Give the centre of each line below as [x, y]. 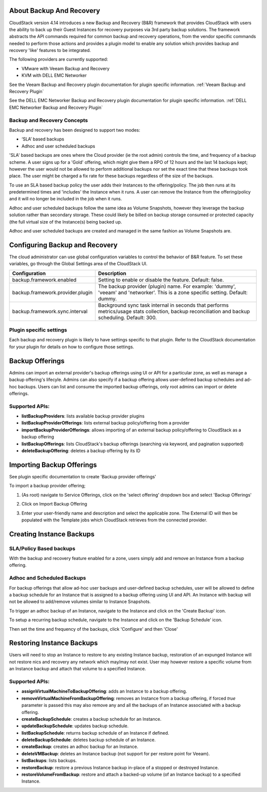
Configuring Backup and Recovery [64, 245]
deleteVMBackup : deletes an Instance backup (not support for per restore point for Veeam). [116, 753]
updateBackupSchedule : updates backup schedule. [75, 726]
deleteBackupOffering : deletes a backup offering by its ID [81, 451]
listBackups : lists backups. [49, 761]
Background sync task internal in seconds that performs [163, 305]
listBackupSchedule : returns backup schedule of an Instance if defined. [95, 733]
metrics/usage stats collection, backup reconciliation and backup [174, 311]
